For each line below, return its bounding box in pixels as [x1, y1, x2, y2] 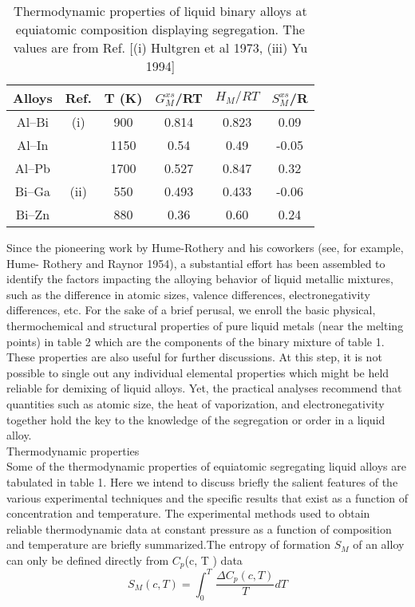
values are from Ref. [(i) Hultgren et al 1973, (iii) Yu [13, 38, 308, 57]
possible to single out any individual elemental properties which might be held [6, 364, 389, 380]
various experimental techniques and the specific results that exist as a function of [6, 489, 409, 506]
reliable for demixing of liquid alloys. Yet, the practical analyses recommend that [6, 380, 402, 396]
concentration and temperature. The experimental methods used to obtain [6, 505, 370, 522]
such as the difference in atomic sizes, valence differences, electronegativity [6, 286, 370, 302]
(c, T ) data [184, 551, 243, 568]
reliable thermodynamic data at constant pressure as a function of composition [6, 520, 392, 537]
